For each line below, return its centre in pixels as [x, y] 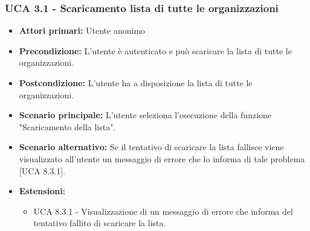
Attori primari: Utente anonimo [82, 30]
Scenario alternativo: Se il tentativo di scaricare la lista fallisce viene [151, 147]
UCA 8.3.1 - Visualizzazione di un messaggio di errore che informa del [163, 211]
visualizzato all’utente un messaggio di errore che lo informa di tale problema [162, 158]
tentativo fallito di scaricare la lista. [100, 223]
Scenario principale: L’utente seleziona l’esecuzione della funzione [145, 115]
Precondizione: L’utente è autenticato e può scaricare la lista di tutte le [155, 50]
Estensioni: [42, 191]
